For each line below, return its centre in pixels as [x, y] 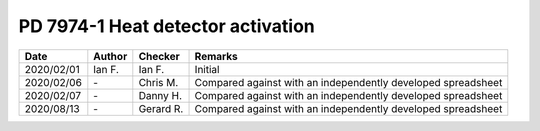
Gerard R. [161, 108]
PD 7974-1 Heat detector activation [166, 26]
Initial [207, 69]
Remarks [216, 56]
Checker [159, 56]
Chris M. [158, 82]
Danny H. [160, 95]
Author [110, 56]
